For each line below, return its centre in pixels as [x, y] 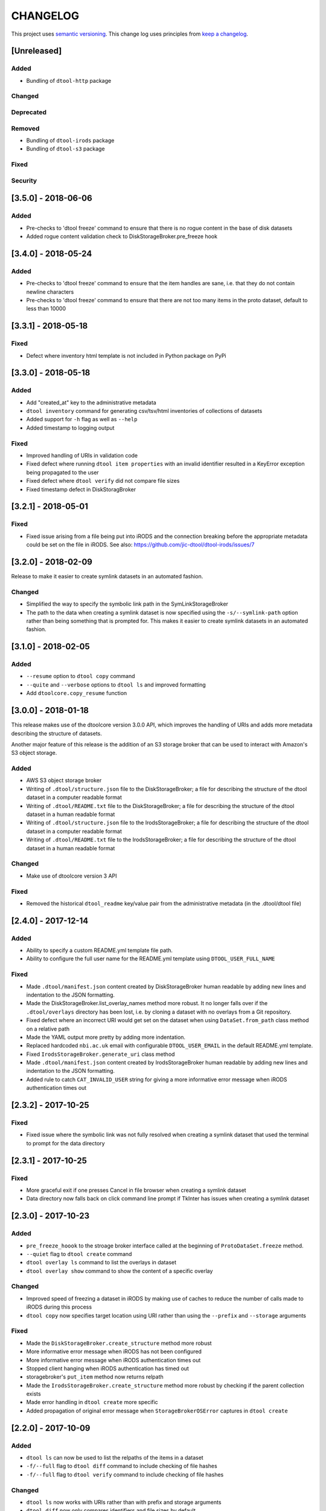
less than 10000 [46, 309]
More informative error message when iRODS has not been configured [114, 1351]
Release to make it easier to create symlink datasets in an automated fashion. [107, 576]
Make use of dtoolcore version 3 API [72, 876]
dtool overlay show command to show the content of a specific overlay [120, 1271]
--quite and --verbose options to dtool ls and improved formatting [116, 684]
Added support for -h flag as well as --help [82, 419]
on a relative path [48, 1029]
